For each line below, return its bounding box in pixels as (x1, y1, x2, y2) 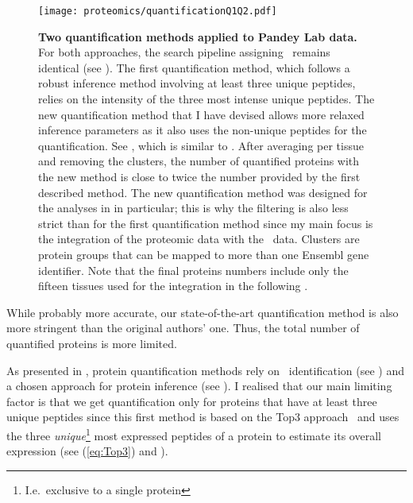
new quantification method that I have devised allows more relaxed (38, 106, 365, 122)
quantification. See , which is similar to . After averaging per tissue (38, 137, 364, 153)
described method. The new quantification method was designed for (38, 184, 368, 200)
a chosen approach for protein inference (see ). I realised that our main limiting (6, 377, 392, 394)
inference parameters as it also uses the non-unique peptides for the (38, 122, 367, 138)
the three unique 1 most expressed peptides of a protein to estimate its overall (6, 424, 381, 443)
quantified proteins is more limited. (6, 335, 177, 351)
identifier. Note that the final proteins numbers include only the (38, 261, 349, 278)
